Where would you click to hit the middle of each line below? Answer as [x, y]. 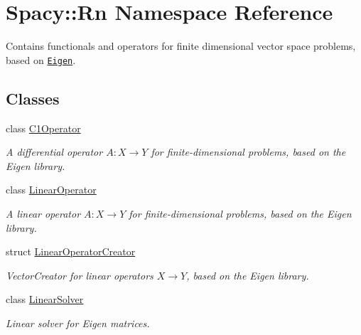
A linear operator [43, 213]
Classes [33, 98]
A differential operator [54, 152]
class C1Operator [43, 128]
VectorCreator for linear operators [80, 275]
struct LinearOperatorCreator [71, 251]
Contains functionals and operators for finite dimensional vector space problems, [181, 46]
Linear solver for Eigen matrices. [78, 323]
